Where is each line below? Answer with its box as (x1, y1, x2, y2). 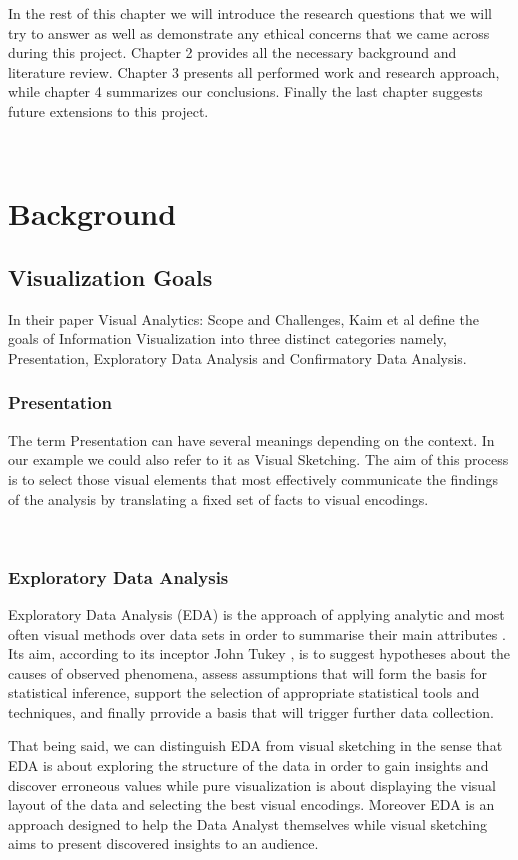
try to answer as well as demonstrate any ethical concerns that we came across (8, 22, 490, 43)
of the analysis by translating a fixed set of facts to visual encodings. (8, 488, 429, 509)
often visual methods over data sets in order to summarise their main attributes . (8, 623, 506, 644)
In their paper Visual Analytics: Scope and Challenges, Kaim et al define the (8, 308, 479, 329)
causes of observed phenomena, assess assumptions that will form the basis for (8, 662, 487, 683)
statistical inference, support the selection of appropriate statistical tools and (8, 682, 480, 703)
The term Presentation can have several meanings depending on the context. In (8, 429, 495, 450)
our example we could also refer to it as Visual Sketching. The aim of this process (8, 449, 509, 470)
